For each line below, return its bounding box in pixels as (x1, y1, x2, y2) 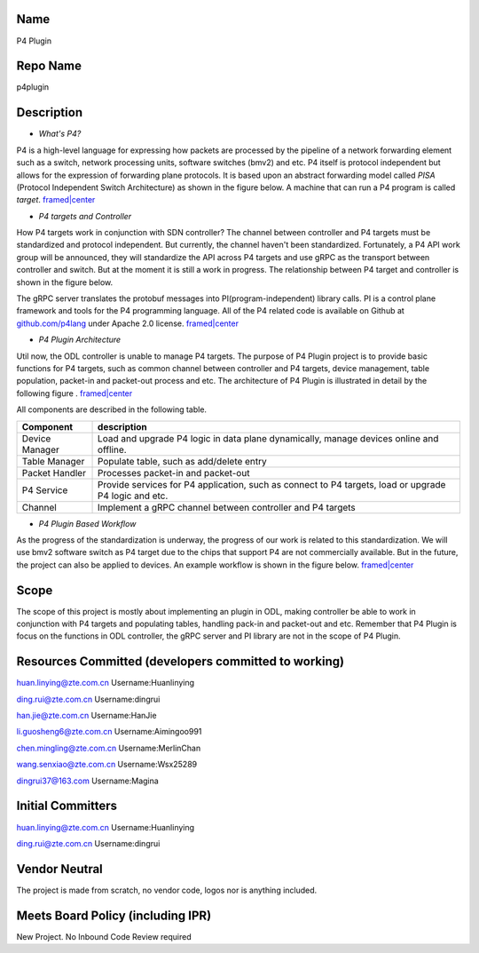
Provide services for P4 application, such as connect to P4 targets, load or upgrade (98, 478, 446, 490)
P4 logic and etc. (98, 489, 169, 502)
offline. (98, 443, 128, 456)
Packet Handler (21, 466, 86, 479)
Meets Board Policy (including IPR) (16, 908, 212, 923)
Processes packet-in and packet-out (98, 466, 250, 479)
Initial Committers (16, 798, 118, 814)
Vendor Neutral (16, 862, 104, 877)
